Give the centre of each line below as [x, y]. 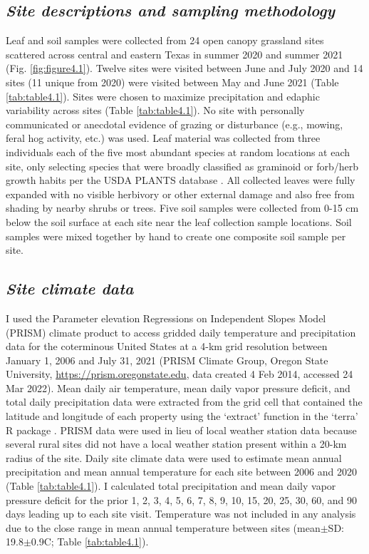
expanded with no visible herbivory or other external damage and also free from [180, 194]
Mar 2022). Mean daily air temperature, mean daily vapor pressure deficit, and [178, 388]
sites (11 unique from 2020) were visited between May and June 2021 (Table [172, 82]
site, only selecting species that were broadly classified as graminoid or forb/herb [182, 166]
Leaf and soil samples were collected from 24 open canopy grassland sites [165, 40]
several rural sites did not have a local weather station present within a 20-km [176, 444]
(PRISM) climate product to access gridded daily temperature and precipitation [181, 332]
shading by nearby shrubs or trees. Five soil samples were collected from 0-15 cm [182, 208]
